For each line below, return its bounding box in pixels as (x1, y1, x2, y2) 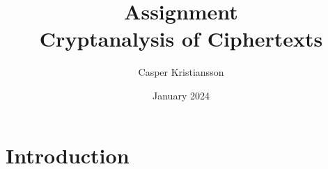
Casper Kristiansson (138, 65, 224, 79)
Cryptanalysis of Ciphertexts (39, 24, 323, 53)
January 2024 (153, 88, 210, 102)
